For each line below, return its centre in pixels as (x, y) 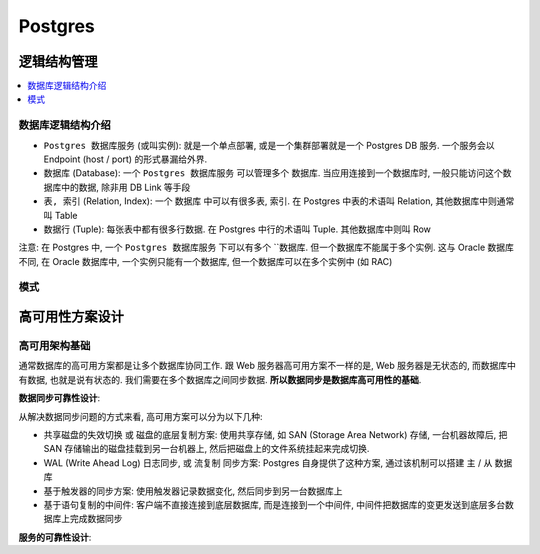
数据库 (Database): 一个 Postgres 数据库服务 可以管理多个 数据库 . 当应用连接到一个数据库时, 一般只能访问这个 (273, 173)
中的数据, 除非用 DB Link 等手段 (125, 187)
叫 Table (60, 215)
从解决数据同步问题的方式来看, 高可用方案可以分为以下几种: (141, 416)
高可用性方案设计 (71, 316)
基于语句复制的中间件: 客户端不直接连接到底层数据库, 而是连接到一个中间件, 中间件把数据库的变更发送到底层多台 (274, 504)
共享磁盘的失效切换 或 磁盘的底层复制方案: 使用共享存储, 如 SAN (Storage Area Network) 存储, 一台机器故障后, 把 (275, 434)
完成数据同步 (96, 519)
